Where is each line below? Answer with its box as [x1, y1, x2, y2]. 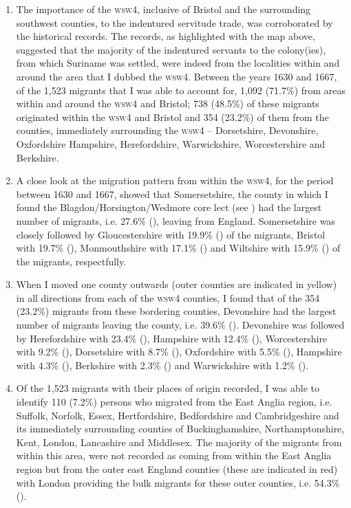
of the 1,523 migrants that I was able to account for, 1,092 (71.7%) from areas [16, 82, 346, 97]
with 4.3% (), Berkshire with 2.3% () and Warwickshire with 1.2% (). [16, 357, 309, 372]
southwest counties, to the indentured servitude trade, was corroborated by [16, 15, 333, 30]
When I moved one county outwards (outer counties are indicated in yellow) [16, 277, 337, 291]
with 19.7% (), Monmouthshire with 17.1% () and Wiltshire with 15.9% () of [16, 241, 341, 255]
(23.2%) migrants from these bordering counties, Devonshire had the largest [16, 304, 337, 318]
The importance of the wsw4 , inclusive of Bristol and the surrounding [16, 2, 311, 16]
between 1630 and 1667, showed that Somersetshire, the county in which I [16, 186, 328, 201]
